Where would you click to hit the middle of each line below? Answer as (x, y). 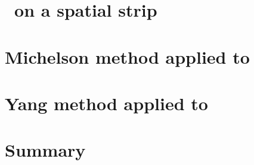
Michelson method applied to (127, 56)
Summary (45, 150)
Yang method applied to (106, 103)
